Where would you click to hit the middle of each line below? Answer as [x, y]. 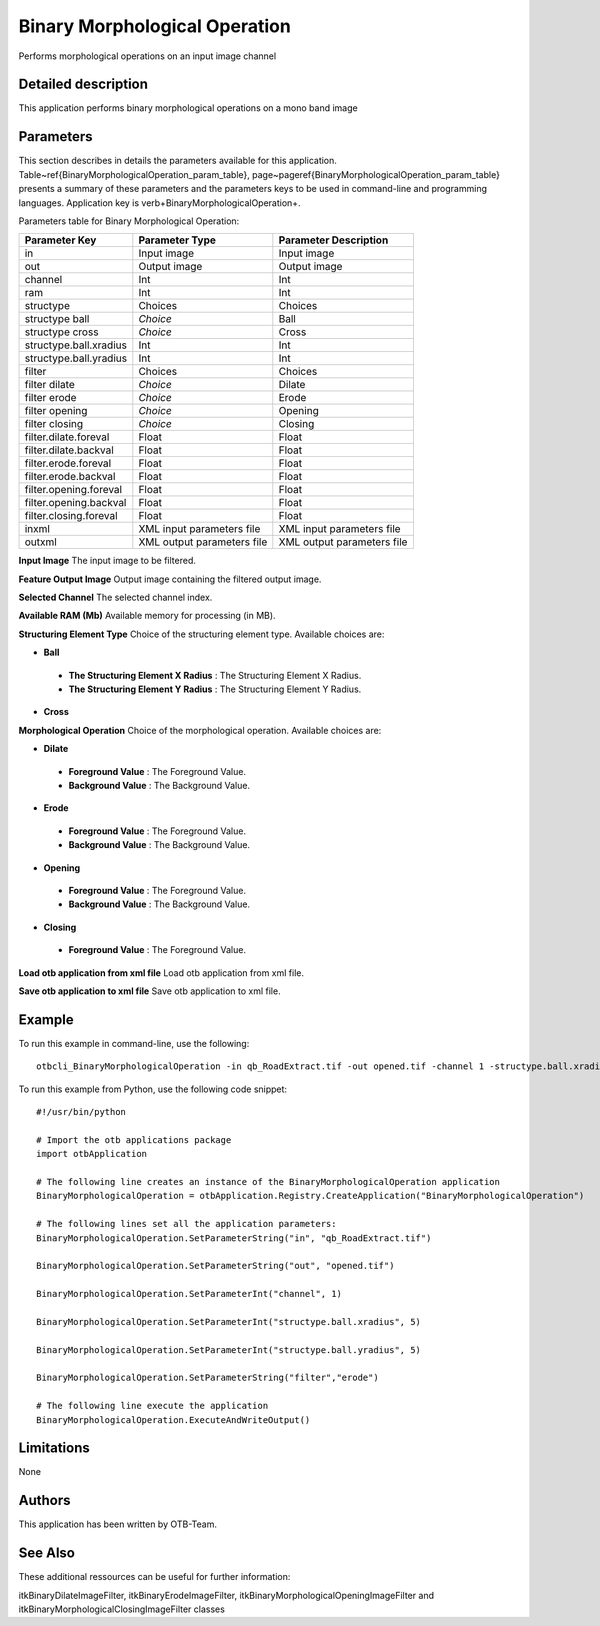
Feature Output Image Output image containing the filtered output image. [170, 579]
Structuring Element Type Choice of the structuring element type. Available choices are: [201, 634]
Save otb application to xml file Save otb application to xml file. [149, 991]
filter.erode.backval [70, 477]
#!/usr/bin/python [81, 1111]
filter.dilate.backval [69, 450]
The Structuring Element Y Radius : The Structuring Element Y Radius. [215, 689]
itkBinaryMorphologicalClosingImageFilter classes [121, 1609]
